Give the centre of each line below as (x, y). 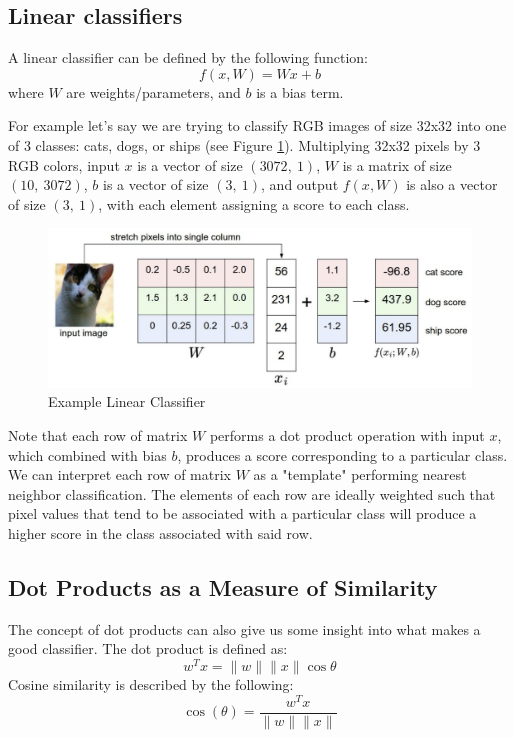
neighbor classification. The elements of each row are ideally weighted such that (252, 493)
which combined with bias (87, 454)
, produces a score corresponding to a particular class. (342, 454)
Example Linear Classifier (127, 401)
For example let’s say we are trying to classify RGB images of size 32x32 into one (257, 125)
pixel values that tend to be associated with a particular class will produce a (242, 513)
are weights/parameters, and (153, 91)
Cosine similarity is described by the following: (151, 683)
